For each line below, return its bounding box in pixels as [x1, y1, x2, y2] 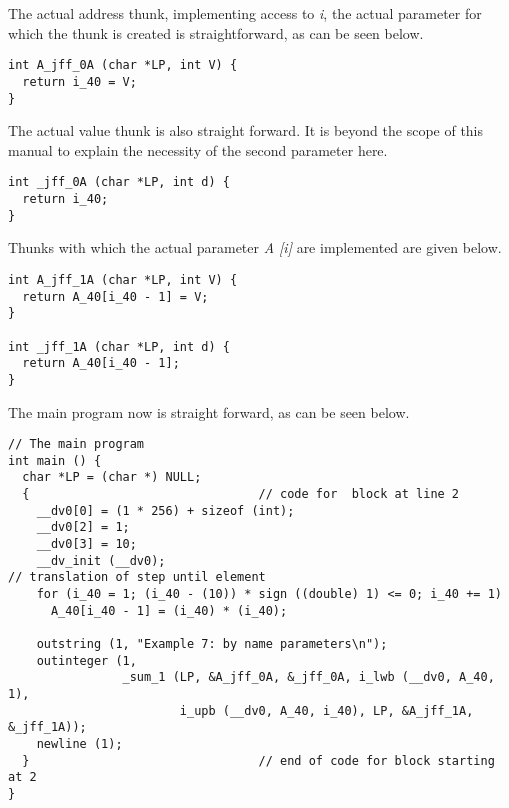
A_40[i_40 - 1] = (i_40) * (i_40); [50, 603, 288, 618]
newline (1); [36, 736, 123, 751]
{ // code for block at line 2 [22, 487, 460, 502]
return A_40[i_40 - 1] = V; [22, 289, 209, 304]
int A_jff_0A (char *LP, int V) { [8, 58, 238, 73]
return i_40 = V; [22, 74, 137, 89]
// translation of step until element [8, 570, 266, 585]
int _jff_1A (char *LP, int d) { [8, 339, 230, 354]
